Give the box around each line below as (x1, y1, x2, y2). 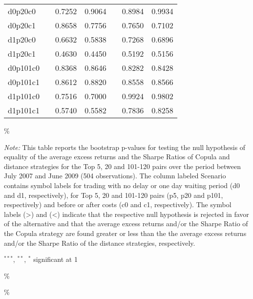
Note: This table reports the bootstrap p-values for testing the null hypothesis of (4, 142, 246, 152)
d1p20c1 (8, 48, 36, 59)
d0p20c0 (8, 5, 36, 17)
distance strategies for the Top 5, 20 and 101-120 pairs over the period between (4, 161, 241, 171)
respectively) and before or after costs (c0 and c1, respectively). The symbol (4, 199, 232, 210)
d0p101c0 (8, 62, 40, 73)
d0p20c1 (8, 20, 36, 31)
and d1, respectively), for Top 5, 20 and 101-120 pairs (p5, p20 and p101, (4, 190, 223, 200)
